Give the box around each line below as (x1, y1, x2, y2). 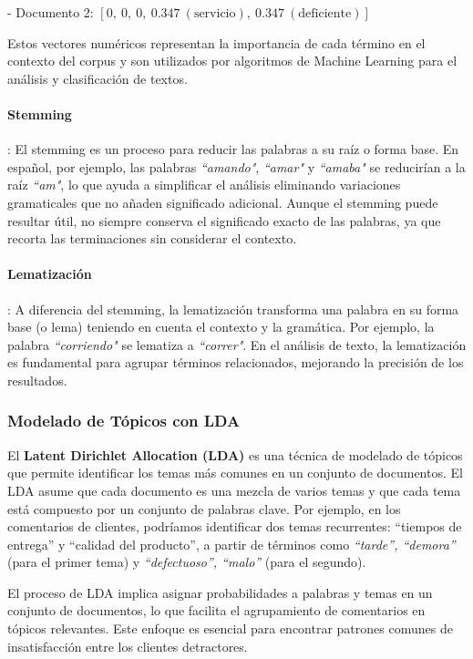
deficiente (298, 7, 352, 20)
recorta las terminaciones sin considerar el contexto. (7, 229, 297, 248)
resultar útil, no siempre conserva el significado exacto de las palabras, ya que (7, 211, 441, 230)
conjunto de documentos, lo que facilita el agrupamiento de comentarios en (7, 601, 426, 620)
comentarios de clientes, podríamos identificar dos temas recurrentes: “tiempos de (7, 517, 462, 536)
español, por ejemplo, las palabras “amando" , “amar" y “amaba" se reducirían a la (7, 157, 466, 176)
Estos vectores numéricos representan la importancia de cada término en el (7, 33, 426, 52)
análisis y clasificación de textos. (7, 68, 188, 88)
